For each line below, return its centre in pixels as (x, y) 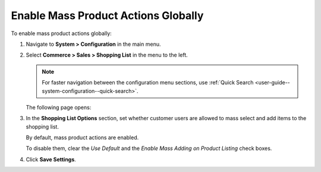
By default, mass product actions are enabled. (82, 137)
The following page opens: (59, 107)
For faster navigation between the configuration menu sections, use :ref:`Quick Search (148, 83)
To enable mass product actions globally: (62, 33)
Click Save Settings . (51, 159)
